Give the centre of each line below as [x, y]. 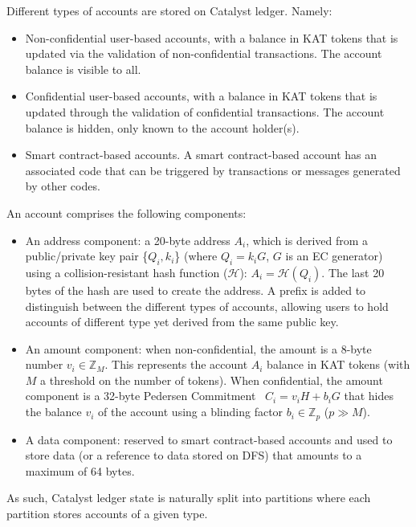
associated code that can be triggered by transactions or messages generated [213, 170]
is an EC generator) [334, 256]
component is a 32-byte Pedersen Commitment [141, 396]
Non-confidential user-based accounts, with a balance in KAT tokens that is [212, 37]
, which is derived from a [307, 240]
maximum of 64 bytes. [80, 470]
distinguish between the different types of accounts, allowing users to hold [207, 306]
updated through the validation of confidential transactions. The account [205, 111]
